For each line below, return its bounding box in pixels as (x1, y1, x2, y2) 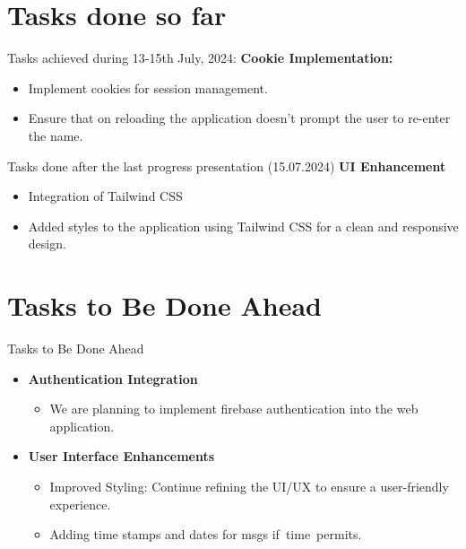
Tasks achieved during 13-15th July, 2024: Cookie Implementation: (7, 48, 393, 67)
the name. (28, 126, 83, 144)
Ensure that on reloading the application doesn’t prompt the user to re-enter (28, 109, 451, 127)
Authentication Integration (28, 369, 198, 388)
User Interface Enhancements (28, 447, 215, 466)
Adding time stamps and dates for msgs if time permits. (49, 525, 362, 544)
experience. (49, 494, 111, 513)
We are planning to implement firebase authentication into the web (49, 399, 419, 418)
